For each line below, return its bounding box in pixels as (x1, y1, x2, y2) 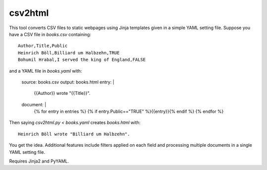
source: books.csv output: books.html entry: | (21, 79, 115, 85)
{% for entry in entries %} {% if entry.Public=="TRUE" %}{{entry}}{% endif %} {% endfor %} (34, 109, 224, 115)
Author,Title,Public (18, 43, 68, 49)
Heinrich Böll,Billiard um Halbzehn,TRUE (18, 50, 120, 55)
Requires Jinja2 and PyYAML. (9, 158, 69, 164)
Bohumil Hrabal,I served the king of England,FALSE (18, 57, 146, 63)
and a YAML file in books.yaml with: (9, 68, 82, 74)
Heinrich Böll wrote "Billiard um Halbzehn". (18, 131, 131, 137)
